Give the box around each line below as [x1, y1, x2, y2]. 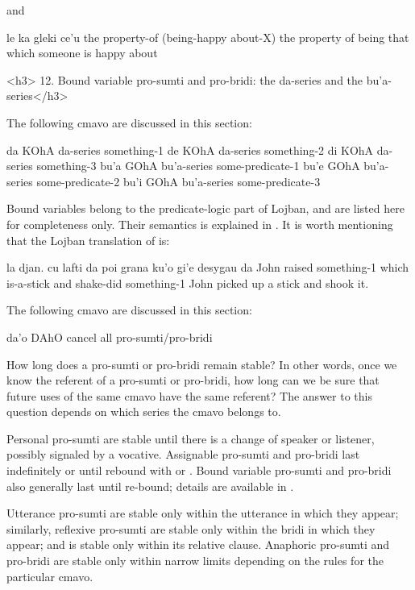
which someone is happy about [6, 44, 158, 61]
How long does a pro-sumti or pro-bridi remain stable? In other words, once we [6, 355, 397, 372]
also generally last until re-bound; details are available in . [6, 477, 294, 494]
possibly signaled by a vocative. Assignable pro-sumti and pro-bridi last [6, 446, 360, 463]
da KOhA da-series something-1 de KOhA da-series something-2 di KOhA [6, 141, 374, 158]
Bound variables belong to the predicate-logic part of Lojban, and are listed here [6, 200, 405, 217]
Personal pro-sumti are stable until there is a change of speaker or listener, [6, 430, 375, 447]
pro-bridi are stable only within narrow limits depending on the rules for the [6, 552, 384, 569]
